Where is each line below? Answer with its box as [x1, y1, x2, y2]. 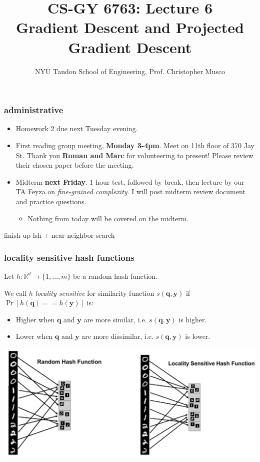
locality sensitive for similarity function [35, 287, 154, 298]
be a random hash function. [73, 270, 158, 281]
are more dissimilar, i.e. [81, 331, 153, 341]
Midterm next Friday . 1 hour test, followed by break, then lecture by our [15, 176, 244, 187]
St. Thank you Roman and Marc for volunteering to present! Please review [15, 150, 253, 160]
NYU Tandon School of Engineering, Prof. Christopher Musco [35, 66, 225, 76]
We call [4, 287, 27, 298]
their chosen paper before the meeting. [15, 160, 134, 170]
